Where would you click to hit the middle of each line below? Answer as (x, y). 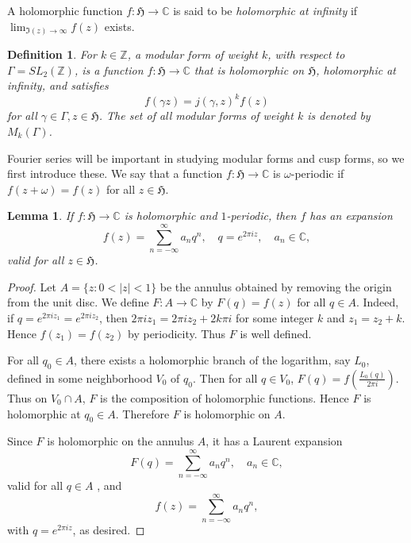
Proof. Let (32, 286)
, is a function (109, 69)
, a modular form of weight (192, 54)
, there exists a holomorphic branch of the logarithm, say (212, 360)
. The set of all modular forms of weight (196, 116)
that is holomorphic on (249, 69)
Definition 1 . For (52, 54)
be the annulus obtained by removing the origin (276, 286)
